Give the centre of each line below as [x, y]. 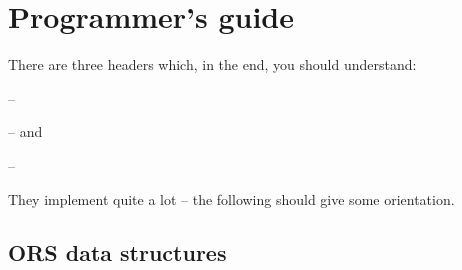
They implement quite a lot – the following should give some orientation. [231, 198]
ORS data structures [117, 252]
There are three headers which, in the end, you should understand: [212, 64]
